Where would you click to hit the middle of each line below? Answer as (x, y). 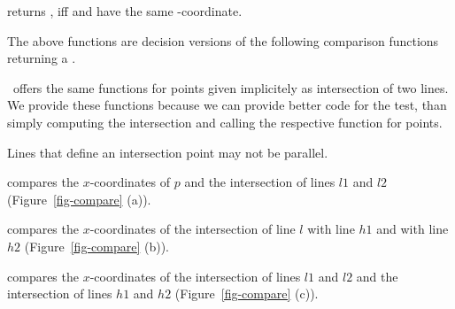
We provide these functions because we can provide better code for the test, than (227, 105)
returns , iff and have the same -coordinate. (125, 11)
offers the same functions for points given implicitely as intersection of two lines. (231, 87)
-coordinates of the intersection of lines (195, 276)
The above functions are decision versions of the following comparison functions (223, 40)
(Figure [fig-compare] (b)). (97, 246)
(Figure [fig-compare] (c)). (247, 294)
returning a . (42, 58)
